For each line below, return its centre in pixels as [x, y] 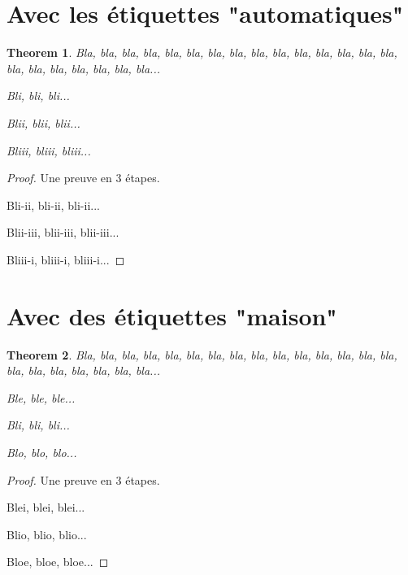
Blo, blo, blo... [42, 452]
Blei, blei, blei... [46, 507]
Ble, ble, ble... [41, 397]
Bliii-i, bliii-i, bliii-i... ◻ [66, 259]
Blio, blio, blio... [47, 534]
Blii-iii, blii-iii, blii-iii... [63, 232]
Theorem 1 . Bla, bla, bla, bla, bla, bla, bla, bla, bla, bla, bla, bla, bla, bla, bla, [202, 52]
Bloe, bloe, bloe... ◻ [58, 562]
